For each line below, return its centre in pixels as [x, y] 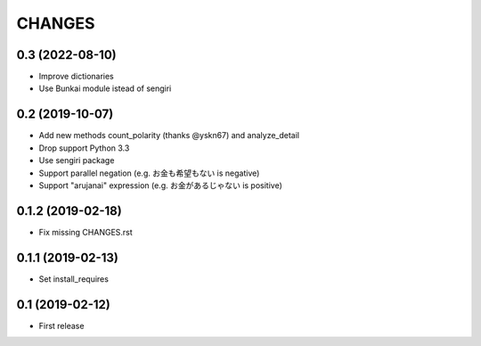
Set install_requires [73, 279]
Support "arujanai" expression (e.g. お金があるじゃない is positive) [160, 185]
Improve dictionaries [77, 77]
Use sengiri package [77, 161]
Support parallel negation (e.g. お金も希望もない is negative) [149, 173]
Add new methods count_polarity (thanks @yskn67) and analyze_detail [169, 136]
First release [61, 325]
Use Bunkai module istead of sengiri [105, 88]
